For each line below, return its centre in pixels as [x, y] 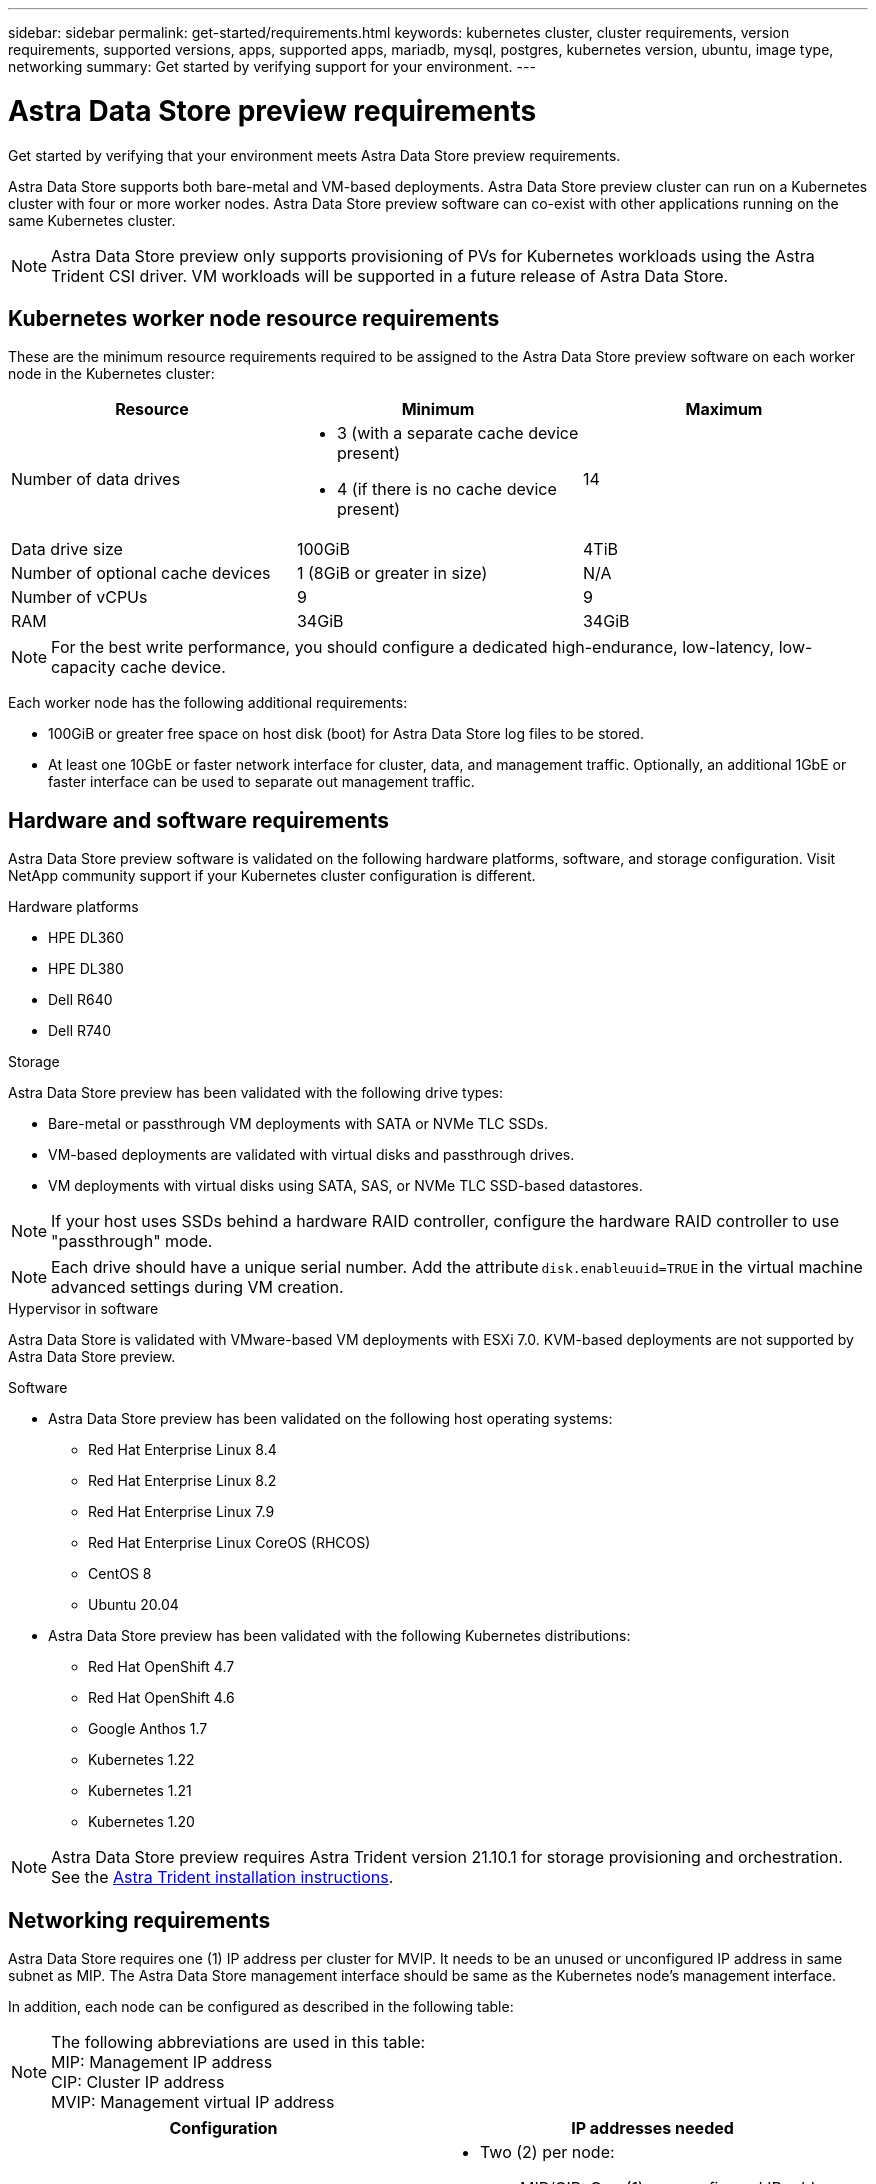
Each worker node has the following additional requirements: [208, 703]
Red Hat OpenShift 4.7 [161, 1667]
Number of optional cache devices [141, 573]
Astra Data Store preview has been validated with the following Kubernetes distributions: [339, 1636]
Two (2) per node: [547, 2152]
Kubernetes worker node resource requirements [254, 318]
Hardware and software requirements [199, 820]
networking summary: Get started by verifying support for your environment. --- [272, 66]
